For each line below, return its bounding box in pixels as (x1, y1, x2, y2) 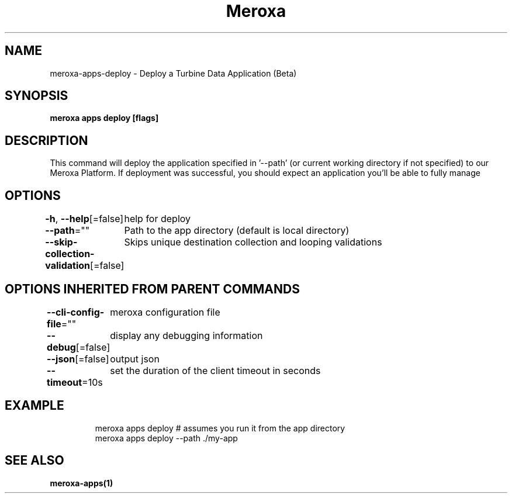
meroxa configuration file (110, 306, 220, 318)
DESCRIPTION (5, 133, 88, 148)
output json (110, 352, 160, 365)
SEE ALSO (5, 453, 64, 468)
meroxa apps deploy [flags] (50, 113, 159, 123)
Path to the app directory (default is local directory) (124, 224, 350, 237)
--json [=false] (47, 352, 109, 365)
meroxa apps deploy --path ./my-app (95, 433, 238, 443)
